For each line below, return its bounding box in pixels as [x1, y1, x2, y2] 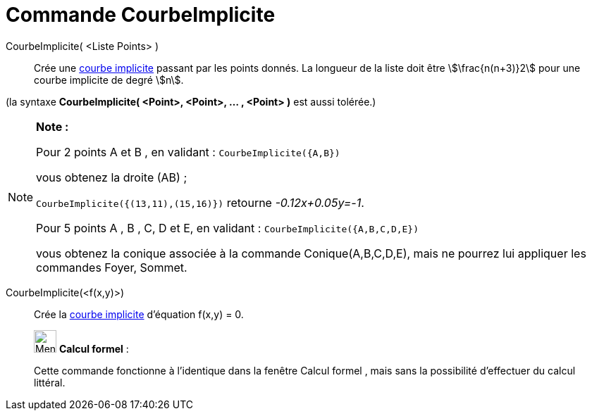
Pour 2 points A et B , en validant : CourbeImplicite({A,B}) [36, 144, 340, 159]
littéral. [34, 376, 66, 389]
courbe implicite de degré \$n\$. [34, 73, 184, 86]
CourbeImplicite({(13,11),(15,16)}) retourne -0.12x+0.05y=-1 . [36, 195, 364, 210]
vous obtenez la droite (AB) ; [36, 170, 187, 184]
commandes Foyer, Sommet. [36, 260, 187, 275]
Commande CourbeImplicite [6, 3, 276, 27]
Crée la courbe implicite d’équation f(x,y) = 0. [34, 308, 244, 320]
